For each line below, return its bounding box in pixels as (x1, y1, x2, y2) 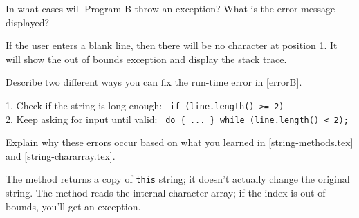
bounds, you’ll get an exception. (6, 199, 141, 213)
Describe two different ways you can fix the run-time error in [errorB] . (6, 75, 302, 89)
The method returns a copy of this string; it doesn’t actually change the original (6, 172, 350, 186)
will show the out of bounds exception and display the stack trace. (6, 51, 287, 66)
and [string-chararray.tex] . (6, 148, 116, 163)
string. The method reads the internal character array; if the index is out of (6, 185, 326, 200)
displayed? (6, 15, 50, 29)
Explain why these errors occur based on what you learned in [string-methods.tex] (6, 135, 353, 149)
